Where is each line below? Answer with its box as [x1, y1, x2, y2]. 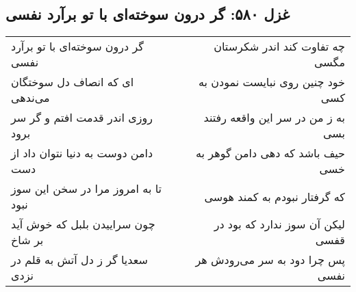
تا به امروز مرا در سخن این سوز [11, 181, 162, 197]
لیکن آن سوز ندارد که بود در [214, 216, 345, 233]
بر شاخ [11, 232, 44, 248]
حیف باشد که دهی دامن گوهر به [196, 145, 345, 161]
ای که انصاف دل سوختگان [11, 74, 134, 90]
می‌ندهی [11, 90, 50, 106]
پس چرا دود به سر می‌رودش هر [195, 252, 345, 268]
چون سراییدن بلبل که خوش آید [11, 216, 155, 233]
